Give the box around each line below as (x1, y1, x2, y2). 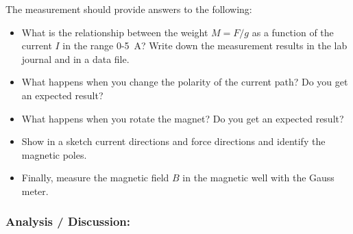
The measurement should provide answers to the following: (5, 2, 252, 16)
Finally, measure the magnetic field (21, 170, 169, 185)
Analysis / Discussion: (5, 213, 131, 230)
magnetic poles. (21, 147, 87, 161)
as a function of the (252, 25, 334, 39)
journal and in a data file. (21, 51, 130, 66)
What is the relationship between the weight (21, 25, 208, 39)
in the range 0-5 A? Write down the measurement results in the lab (62, 38, 348, 53)
